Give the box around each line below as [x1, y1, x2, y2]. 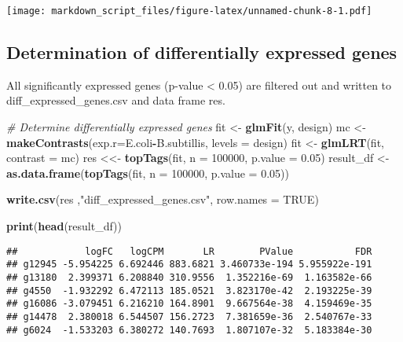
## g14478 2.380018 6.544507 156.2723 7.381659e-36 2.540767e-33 [6, 311, 372, 322]
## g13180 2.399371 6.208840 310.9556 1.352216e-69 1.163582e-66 [6, 271, 372, 283]
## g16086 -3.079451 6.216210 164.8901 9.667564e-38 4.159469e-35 [6, 298, 372, 310]
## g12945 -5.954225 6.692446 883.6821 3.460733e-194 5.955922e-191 [6, 259, 372, 270]
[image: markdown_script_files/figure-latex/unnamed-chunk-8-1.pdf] [6, 6, 372, 17]
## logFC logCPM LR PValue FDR [6, 245, 372, 257]
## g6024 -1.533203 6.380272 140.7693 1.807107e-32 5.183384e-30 [6, 324, 372, 336]
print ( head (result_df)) [6, 218, 123, 234]
